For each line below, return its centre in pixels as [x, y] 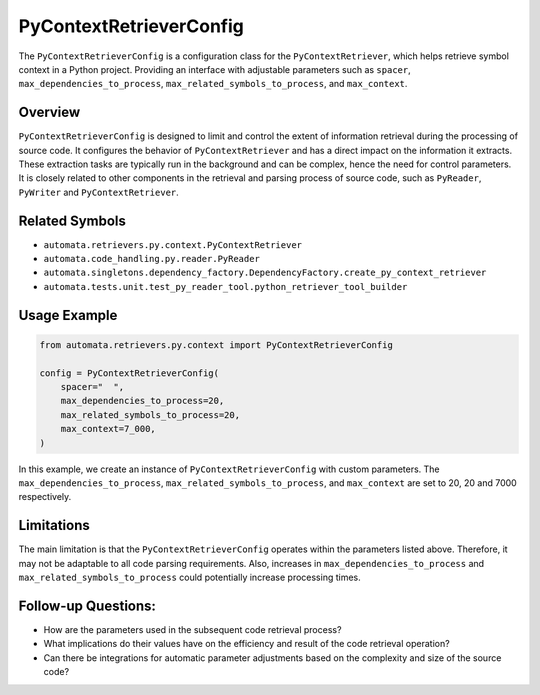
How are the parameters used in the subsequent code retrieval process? [192, 629]
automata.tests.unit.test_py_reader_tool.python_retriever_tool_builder [225, 286]
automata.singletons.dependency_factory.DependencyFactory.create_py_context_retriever [265, 273]
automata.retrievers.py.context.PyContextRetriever [173, 244]
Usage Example [68, 315]
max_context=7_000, [108, 429]
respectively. [45, 497]
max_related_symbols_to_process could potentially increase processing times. [190, 577]
